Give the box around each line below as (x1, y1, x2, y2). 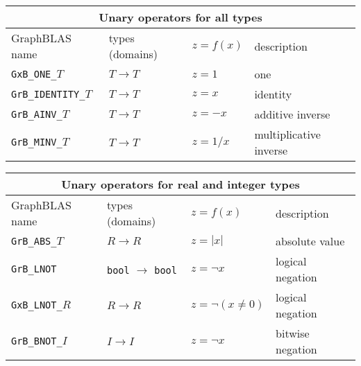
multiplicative (254, 126, 321, 142)
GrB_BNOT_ (11, 335, 62, 347)
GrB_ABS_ (11, 235, 57, 247)
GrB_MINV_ (11, 137, 62, 148)
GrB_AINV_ (11, 108, 62, 120)
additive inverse (254, 106, 330, 122)
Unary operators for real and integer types (61, 176, 300, 192)
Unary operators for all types (99, 9, 262, 25)
